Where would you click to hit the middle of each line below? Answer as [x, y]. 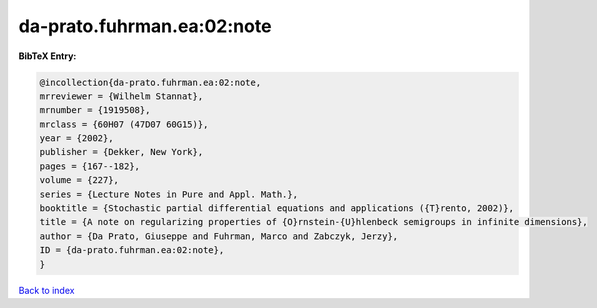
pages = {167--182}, [89, 166]
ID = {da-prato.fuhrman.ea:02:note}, [132, 250]
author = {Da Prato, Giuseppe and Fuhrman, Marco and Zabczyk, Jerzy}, [219, 236]
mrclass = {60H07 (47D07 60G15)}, [124, 124]
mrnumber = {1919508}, [95, 110]
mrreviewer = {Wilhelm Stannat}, [121, 96]
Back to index [46, 290]
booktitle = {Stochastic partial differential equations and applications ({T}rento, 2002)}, [277, 208]
